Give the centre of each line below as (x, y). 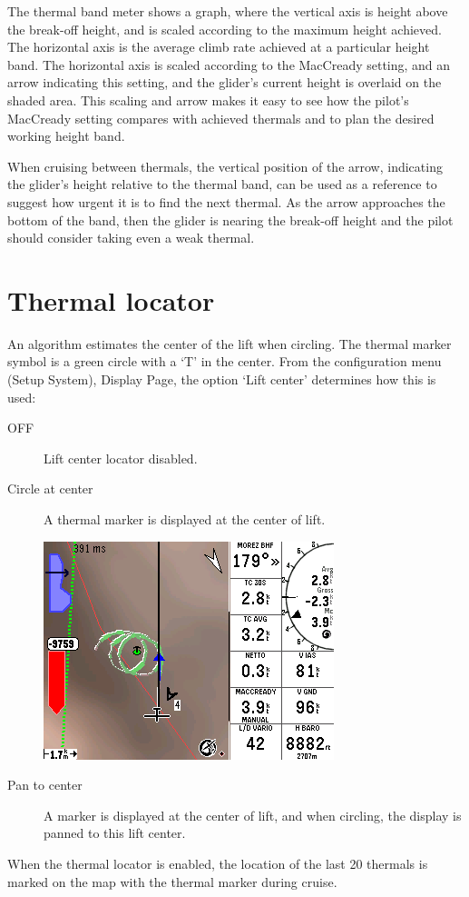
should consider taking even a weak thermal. (131, 238)
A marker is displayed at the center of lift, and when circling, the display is (253, 815)
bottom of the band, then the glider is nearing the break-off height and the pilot (230, 219)
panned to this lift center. (115, 833)
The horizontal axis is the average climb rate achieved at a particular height (219, 47)
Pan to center (45, 785)
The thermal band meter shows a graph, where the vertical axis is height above (228, 11)
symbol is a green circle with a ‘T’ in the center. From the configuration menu (225, 361)
